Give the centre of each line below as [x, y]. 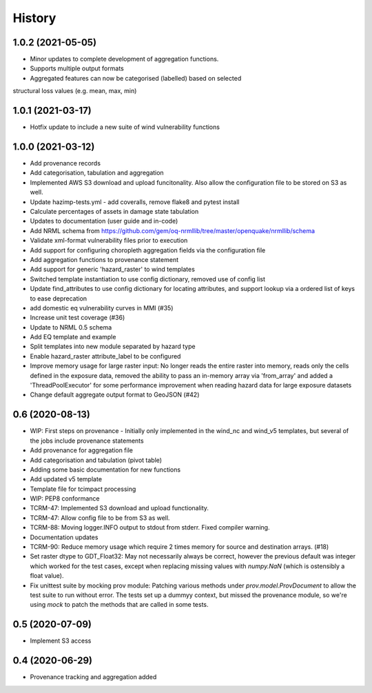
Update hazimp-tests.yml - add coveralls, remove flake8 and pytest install [135, 202]
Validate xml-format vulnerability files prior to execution [109, 241]
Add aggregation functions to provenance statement [104, 259]
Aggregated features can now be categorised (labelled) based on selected [136, 78]
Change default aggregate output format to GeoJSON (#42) [115, 395]
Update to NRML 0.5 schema [71, 327]
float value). [47, 576]
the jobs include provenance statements [87, 441]
